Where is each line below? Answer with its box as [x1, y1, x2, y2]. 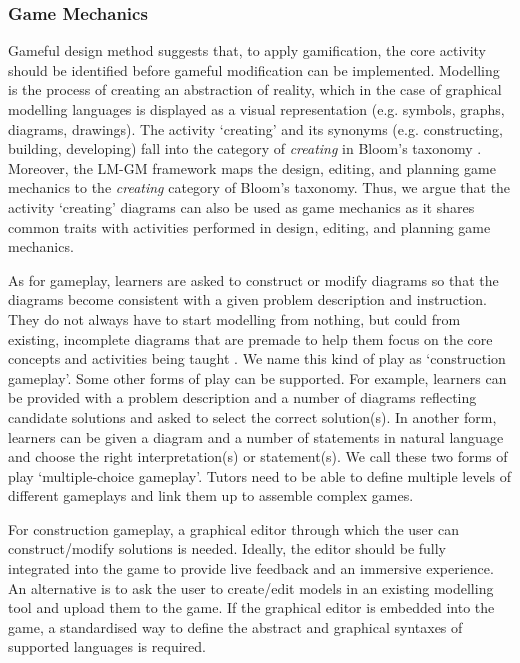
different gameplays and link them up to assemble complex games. [8, 485, 414, 506]
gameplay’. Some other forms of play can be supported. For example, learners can [8, 367, 507, 388]
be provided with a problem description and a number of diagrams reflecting [8, 387, 477, 408]
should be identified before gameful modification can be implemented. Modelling [8, 59, 500, 80]
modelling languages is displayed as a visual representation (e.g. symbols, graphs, [8, 99, 505, 119]
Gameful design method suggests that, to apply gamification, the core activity [8, 40, 487, 61]
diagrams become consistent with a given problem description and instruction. [8, 289, 487, 310]
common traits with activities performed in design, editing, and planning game [8, 216, 491, 237]
